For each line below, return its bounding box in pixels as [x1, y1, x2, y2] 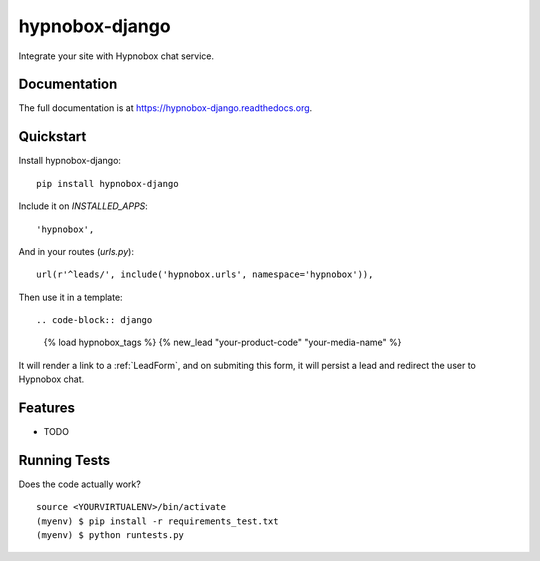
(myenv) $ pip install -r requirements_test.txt [36, 515, 279, 527]
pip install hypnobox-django [36, 178, 179, 189]
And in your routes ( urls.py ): [18, 245, 135, 257]
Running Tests [18, 451, 110, 469]
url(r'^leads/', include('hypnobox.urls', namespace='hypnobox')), [36, 269, 374, 280]
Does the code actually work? [18, 478, 142, 490]
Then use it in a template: [18, 291, 124, 303]
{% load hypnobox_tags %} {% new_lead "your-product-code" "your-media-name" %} [43, 336, 402, 349]
